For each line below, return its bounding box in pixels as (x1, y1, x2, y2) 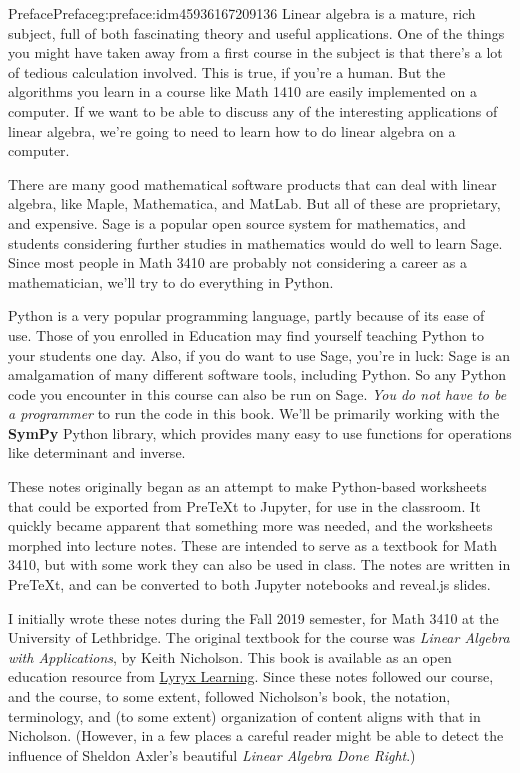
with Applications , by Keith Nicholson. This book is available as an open (8, 646, 452, 667)
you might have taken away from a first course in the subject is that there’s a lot (8, 42, 503, 63)
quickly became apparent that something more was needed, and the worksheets (8, 515, 493, 536)
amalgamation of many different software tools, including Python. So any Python (8, 364, 507, 385)
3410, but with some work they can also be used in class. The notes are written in (8, 554, 511, 575)
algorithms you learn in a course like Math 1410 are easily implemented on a (8, 81, 477, 102)
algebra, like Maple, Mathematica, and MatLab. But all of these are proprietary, (8, 193, 501, 214)
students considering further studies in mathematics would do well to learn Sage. (8, 232, 503, 253)
